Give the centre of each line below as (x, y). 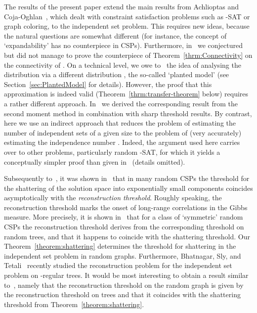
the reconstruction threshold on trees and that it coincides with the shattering (122, 294)
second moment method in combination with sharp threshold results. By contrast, (128, 113)
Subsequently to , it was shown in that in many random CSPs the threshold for (127, 178)
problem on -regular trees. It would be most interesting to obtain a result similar (126, 275)
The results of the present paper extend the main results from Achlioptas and (122, 6)
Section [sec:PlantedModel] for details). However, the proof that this (108, 84)
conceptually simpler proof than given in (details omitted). (95, 161)
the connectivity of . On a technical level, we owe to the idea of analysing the (123, 65)
